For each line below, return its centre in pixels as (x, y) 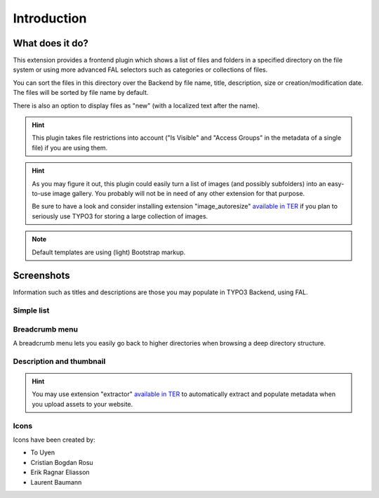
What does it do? (51, 43)
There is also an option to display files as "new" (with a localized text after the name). (136, 105)
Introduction (50, 18)
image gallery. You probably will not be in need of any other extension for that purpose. (179, 193)
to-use (42, 193)
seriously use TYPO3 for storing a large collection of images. (120, 216)
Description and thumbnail (59, 361)
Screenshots (41, 276)
